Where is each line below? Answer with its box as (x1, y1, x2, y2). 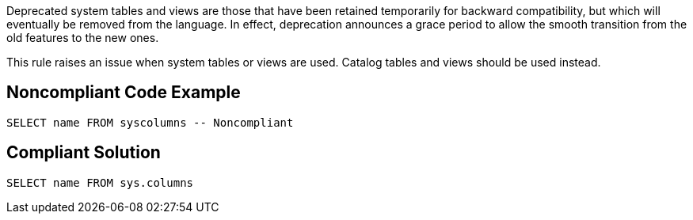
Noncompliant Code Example (6, 82, 241, 103)
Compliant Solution (6, 142, 161, 163)
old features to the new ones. (6, 31, 159, 44)
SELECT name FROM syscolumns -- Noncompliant (6, 116, 294, 129)
